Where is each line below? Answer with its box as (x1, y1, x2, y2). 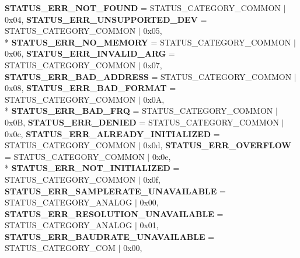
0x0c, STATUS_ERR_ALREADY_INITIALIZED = (5, 127, 220, 140)
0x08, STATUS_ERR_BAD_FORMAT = (5, 82, 176, 94)
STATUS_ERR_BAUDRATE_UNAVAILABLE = (5, 230, 215, 242)
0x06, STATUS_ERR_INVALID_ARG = (5, 47, 175, 60)
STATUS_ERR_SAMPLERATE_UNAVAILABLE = (5, 184, 226, 197)
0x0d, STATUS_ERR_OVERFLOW (143, 139, 291, 151)
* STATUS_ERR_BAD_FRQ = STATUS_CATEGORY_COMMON (5, 104, 273, 117)
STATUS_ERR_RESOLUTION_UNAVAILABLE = (5, 207, 224, 219)
